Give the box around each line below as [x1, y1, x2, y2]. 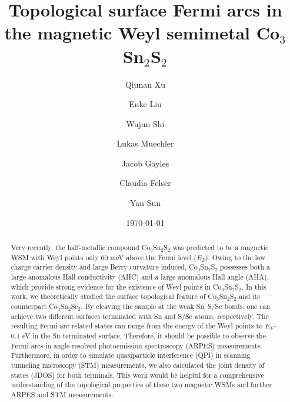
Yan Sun [129, 197, 161, 209]
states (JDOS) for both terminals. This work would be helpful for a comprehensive [11, 370, 264, 380]
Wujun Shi [126, 117, 165, 129]
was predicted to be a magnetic [172, 242, 269, 253]
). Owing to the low [205, 252, 266, 262]
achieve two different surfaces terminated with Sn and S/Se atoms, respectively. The [11, 311, 269, 321]
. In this [241, 281, 266, 291]
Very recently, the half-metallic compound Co [11, 242, 151, 253]
